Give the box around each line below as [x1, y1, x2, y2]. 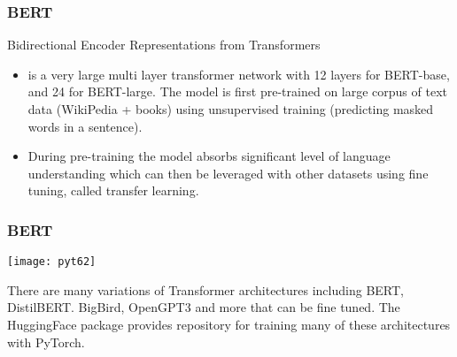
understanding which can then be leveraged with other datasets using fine [27, 163, 429, 182]
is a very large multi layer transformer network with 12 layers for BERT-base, [27, 65, 450, 83]
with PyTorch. [7, 332, 85, 351]
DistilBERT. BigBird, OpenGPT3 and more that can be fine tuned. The [7, 298, 400, 316]
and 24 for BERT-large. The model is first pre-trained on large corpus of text [27, 82, 447, 101]
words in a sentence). [27, 117, 143, 135]
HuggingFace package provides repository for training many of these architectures [7, 315, 451, 334]
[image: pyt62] [7, 255, 97, 269]
